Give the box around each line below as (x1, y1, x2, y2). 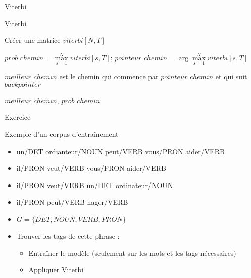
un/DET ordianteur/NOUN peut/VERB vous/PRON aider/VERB (16, 146, 225, 156)
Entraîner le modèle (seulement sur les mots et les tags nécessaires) (28, 247, 236, 258)
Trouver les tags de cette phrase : (16, 230, 120, 241)
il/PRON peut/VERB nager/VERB (16, 197, 128, 207)
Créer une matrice (5, 35, 61, 45)
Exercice (5, 112, 31, 122)
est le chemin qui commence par (59, 71, 159, 82)
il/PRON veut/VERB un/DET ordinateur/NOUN (16, 179, 173, 190)
